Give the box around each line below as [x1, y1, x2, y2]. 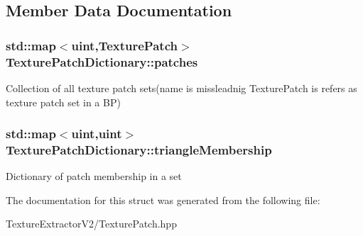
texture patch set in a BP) [6, 94, 121, 109]
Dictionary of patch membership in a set [6, 169, 182, 184]
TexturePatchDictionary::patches [6, 52, 198, 70]
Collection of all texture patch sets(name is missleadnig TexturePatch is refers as [6, 80, 357, 95]
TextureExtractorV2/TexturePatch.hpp [6, 216, 177, 231]
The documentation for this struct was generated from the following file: [6, 192, 320, 207]
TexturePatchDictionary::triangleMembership [6, 140, 272, 158]
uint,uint [71, 125, 122, 142]
